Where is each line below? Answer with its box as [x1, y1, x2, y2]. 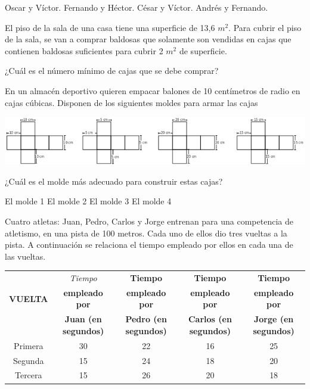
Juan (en [64, 313, 102, 325]
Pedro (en [125, 313, 167, 325]
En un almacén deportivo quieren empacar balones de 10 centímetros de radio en [5, 84, 300, 97]
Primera [14, 339, 44, 351]
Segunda [13, 354, 44, 366]
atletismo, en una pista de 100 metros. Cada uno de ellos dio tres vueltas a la [5, 226, 287, 239]
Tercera [14, 369, 42, 381]
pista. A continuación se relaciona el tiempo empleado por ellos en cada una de [5, 238, 293, 251]
